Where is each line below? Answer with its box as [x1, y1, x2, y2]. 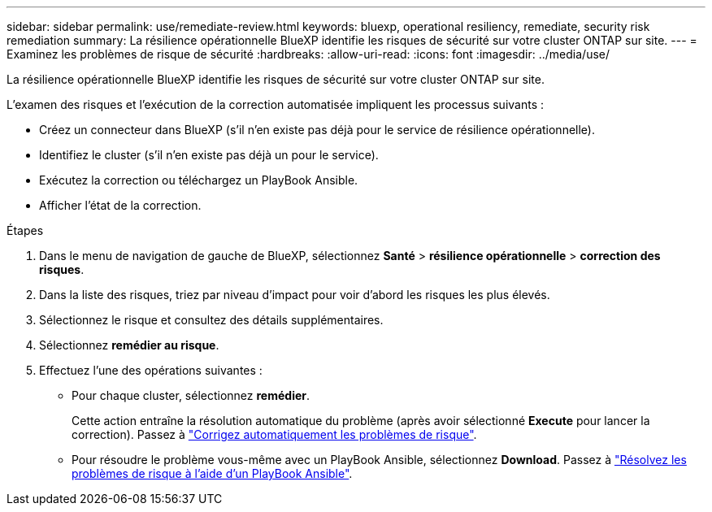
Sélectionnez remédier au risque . [39, 338, 219, 352]
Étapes [7, 223, 44, 237]
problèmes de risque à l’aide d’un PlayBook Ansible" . [72, 466, 353, 480]
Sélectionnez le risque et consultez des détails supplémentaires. [39, 313, 384, 327]
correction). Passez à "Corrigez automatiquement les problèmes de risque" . [72, 427, 477, 441]
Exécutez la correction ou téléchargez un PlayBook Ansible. [39, 173, 358, 187]
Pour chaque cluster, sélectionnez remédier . [72, 388, 310, 402]
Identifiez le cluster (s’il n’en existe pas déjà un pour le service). [39, 148, 379, 162]
